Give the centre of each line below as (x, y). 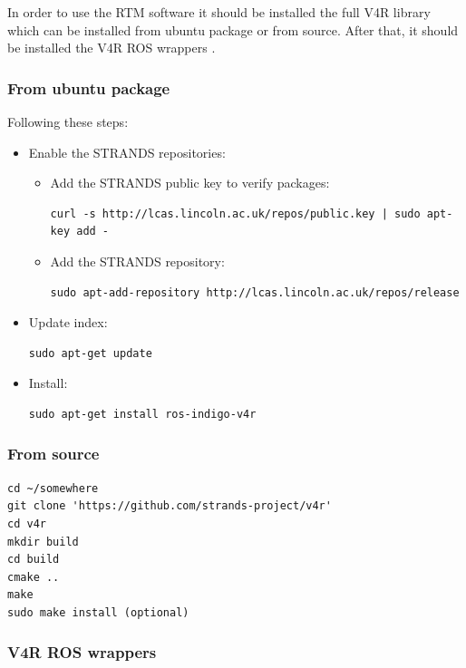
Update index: (68, 322)
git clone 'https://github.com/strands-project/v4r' (170, 506)
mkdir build (43, 542)
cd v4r (27, 523)
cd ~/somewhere (53, 488)
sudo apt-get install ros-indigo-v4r (142, 414)
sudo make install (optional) (98, 612)
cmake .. (34, 577)
